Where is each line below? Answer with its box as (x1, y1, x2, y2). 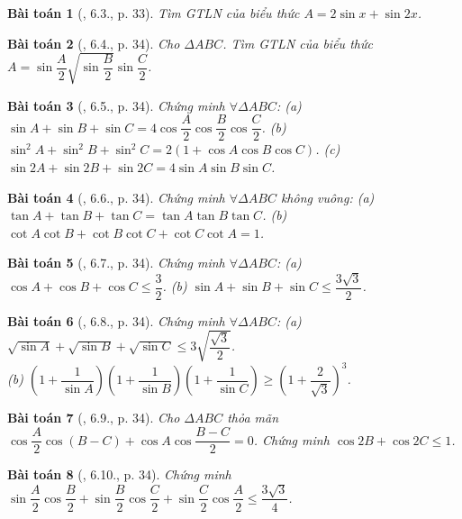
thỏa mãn (227, 408, 279, 427)
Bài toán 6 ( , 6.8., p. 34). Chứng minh (7, 311, 225, 330)
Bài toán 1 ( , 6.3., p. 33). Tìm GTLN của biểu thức (7, 4, 300, 22)
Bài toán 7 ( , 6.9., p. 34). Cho (7, 408, 180, 427)
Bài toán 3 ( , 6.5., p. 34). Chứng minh (7, 96, 225, 114)
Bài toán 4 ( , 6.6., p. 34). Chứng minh (7, 187, 225, 206)
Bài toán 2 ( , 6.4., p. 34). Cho (7, 33, 180, 52)
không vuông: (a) (280, 187, 375, 206)
